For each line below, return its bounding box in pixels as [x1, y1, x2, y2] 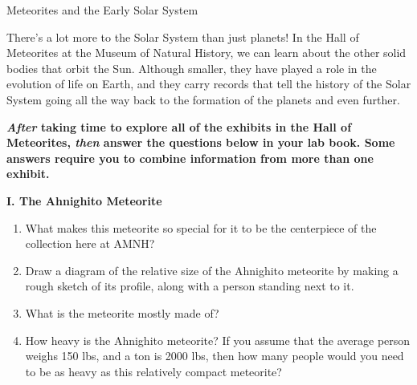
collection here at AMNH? [25, 235, 155, 252]
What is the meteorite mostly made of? [25, 304, 219, 321]
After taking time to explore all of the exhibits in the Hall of [6, 118, 352, 135]
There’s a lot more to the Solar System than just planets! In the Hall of [6, 28, 359, 45]
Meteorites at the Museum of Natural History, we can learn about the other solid [6, 44, 407, 61]
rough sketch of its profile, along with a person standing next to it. [25, 278, 354, 294]
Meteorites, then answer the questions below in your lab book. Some [6, 134, 395, 151]
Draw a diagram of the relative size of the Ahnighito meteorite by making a [25, 261, 399, 278]
